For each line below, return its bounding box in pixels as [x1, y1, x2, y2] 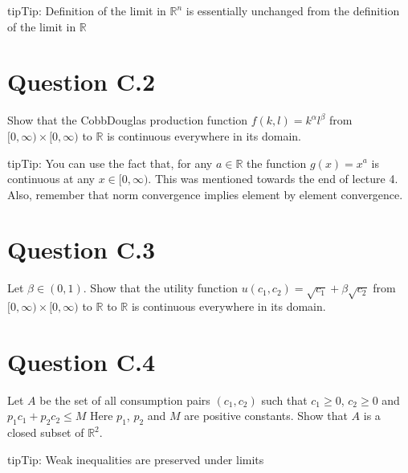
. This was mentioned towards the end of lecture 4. [148, 170, 398, 187]
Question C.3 [7, 233, 156, 266]
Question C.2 [7, 65, 156, 98]
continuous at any [7, 170, 95, 187]
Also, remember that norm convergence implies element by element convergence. [7, 186, 403, 202]
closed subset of [7, 424, 84, 441]
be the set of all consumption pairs [39, 391, 210, 408]
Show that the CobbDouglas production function [7, 112, 248, 128]
